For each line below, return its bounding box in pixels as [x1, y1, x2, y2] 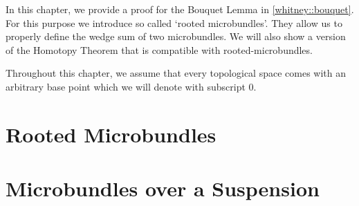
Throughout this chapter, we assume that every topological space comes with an [6, 66, 347, 80]
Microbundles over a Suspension [6, 174, 320, 203]
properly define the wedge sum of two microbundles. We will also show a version [6, 29, 346, 44]
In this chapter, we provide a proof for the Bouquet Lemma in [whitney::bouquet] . [6, 2, 354, 16]
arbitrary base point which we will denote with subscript [6, 79, 246, 93]
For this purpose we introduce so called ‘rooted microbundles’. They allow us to [6, 15, 342, 30]
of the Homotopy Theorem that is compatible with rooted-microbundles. [6, 42, 313, 57]
